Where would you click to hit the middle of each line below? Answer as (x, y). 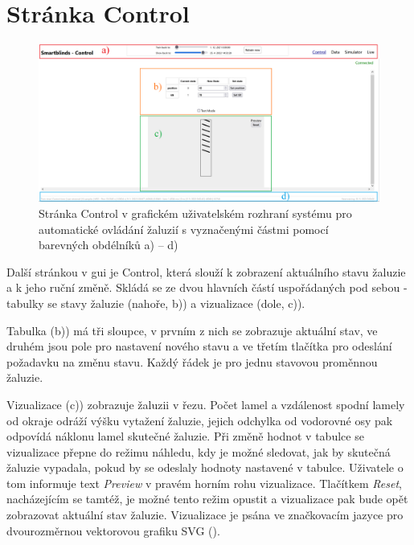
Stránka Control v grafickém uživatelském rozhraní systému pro (195, 213)
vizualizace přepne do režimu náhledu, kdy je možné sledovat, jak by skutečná (199, 451)
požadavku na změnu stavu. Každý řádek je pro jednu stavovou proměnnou (192, 361)
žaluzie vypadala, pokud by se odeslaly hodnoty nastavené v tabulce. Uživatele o (205, 467)
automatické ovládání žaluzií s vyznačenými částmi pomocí (184, 229)
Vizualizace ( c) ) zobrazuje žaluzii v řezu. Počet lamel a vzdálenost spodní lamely (206, 404)
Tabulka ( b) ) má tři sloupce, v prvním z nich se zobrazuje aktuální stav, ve (192, 330)
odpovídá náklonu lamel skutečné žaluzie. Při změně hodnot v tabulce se (185, 436)
